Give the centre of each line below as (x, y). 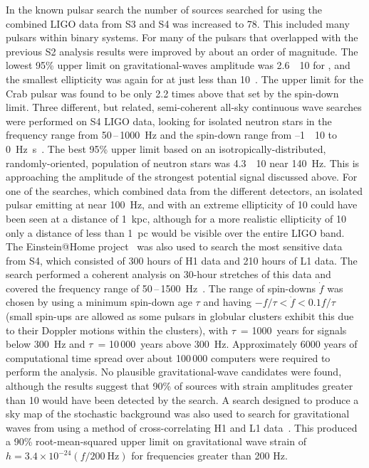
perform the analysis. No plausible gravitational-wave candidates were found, (174, 372)
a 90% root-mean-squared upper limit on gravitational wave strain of (156, 441)
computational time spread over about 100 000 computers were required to (168, 357)
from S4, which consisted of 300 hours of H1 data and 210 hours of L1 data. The (182, 260)
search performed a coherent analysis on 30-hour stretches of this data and (168, 274)
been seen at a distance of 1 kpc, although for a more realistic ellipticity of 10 (176, 218)
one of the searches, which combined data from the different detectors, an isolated (184, 190)
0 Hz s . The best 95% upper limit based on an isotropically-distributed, (166, 148)
